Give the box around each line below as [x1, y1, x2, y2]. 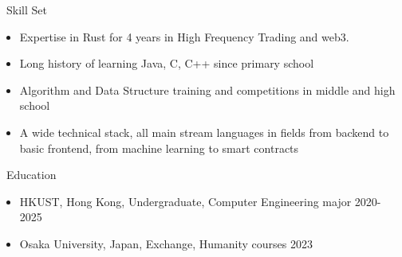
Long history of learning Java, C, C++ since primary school [19, 55, 314, 72]
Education [6, 166, 57, 183]
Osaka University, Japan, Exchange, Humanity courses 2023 [19, 235, 313, 251]
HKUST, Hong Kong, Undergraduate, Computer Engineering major [19, 193, 352, 209]
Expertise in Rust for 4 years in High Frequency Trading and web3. [19, 28, 349, 45]
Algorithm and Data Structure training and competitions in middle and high [19, 81, 396, 98]
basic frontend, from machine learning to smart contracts [19, 139, 299, 156]
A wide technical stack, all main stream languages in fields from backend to [19, 123, 389, 140]
